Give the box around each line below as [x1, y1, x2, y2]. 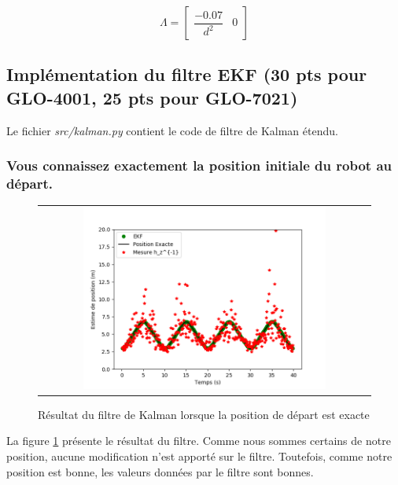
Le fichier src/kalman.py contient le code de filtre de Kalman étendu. [6, 122, 338, 138]
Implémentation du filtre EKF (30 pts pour [6, 62, 367, 86]
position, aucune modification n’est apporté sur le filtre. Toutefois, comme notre [6, 447, 392, 464]
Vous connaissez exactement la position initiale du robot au [6, 156, 392, 175]
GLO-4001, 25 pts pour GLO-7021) [6, 85, 298, 109]
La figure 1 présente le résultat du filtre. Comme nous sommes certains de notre [6, 432, 391, 449]
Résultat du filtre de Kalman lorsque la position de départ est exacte [38, 406, 370, 422]
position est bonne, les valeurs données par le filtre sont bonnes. [6, 463, 314, 479]
